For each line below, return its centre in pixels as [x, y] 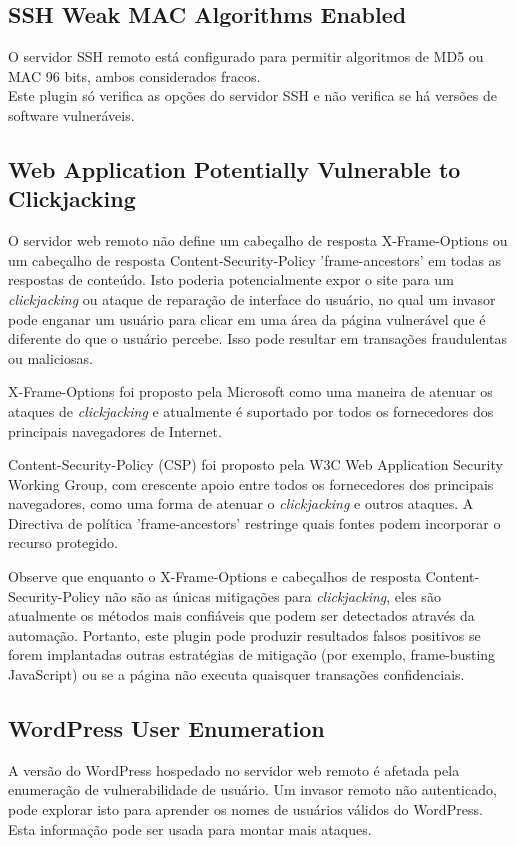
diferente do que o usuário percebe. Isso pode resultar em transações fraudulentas [257, 338]
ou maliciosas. [50, 357]
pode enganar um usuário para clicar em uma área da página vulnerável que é [247, 318]
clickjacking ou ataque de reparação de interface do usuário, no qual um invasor [252, 298]
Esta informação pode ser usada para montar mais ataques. [190, 828]
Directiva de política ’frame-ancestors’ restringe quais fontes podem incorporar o [254, 522]
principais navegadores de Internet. [115, 430]
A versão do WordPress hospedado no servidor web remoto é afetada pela [234, 769]
